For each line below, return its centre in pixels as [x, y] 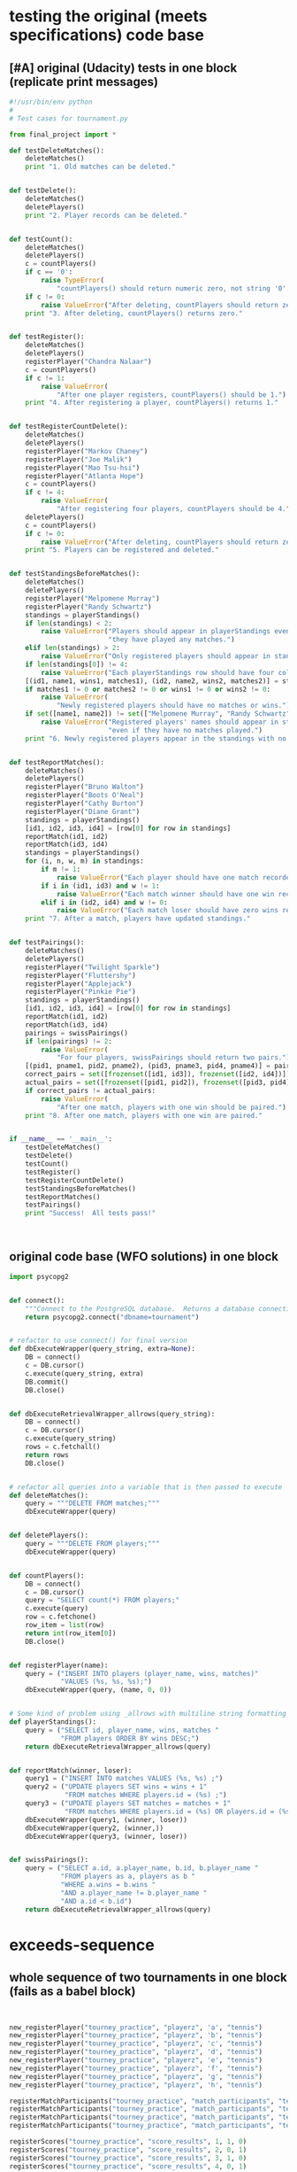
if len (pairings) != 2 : [69, 1041]
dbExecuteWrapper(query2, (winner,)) [95, 1828]
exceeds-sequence [82, 1945]
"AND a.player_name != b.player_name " [134, 1893]
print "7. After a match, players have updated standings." [138, 919]
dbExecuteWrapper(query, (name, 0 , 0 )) [99, 1690]
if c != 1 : [45, 378]
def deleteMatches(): [49, 1495]
